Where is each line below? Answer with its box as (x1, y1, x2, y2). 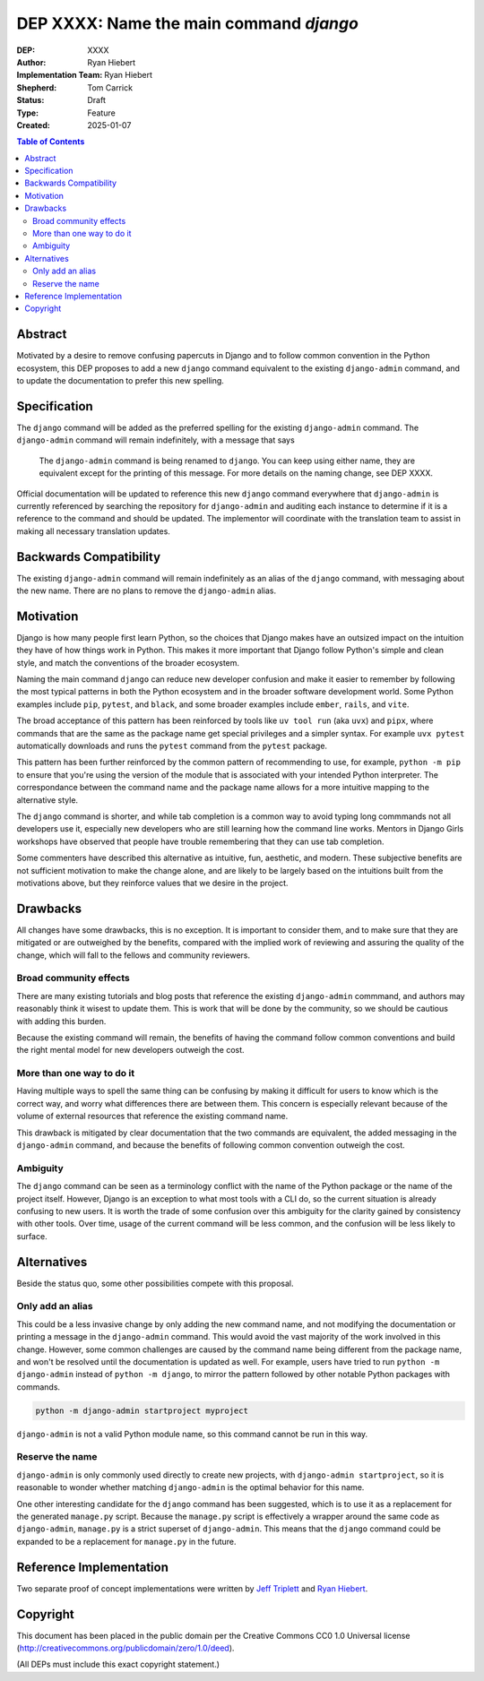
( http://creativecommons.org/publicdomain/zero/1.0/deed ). (16, 1642, 235, 1653)
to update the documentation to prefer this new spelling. (16, 375, 224, 386)
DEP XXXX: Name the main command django (16, 13, 359, 33)
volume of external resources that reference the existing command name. (16, 1111, 289, 1122)
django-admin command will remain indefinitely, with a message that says (16, 435, 295, 445)
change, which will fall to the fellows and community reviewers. (16, 950, 251, 961)
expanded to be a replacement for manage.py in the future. (16, 1536, 237, 1547)
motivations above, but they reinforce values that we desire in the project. (16, 877, 289, 888)
